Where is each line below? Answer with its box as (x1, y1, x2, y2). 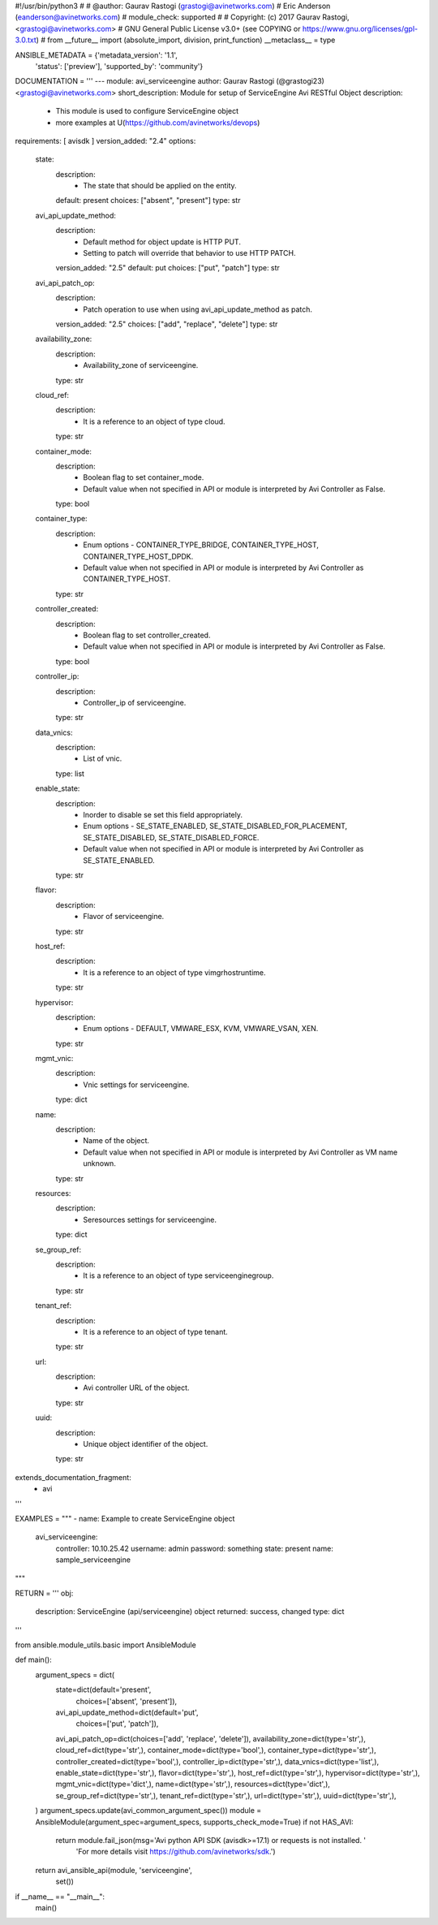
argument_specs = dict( (35, 1669, 115, 1680)
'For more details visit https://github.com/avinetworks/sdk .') (75, 1847, 276, 1857)
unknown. (83, 1159, 117, 1168)
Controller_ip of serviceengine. (83, 697, 187, 707)
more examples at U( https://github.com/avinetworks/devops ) (55, 118, 260, 127)
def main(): (15, 1655, 52, 1664)
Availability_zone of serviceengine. (83, 360, 199, 370)
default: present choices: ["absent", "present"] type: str (55, 196, 241, 205)
